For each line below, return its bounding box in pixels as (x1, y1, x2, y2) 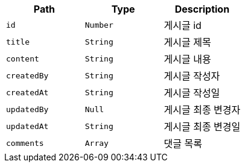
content (6, 54, 39, 63)
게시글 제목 (164, 36, 211, 48)
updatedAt (6, 121, 49, 131)
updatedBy (6, 104, 49, 114)
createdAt (6, 87, 49, 97)
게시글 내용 (164, 53, 211, 65)
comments (6, 138, 44, 148)
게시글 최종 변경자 (164, 104, 241, 116)
